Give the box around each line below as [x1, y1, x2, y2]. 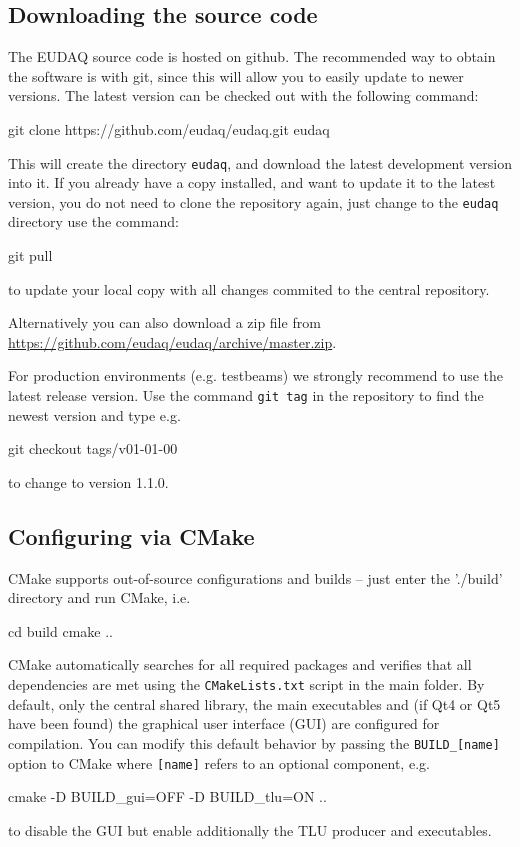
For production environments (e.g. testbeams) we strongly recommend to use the [8, 365, 504, 386]
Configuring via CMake [8, 520, 255, 551]
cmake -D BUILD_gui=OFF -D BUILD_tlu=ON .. [8, 786, 327, 807]
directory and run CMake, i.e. [8, 587, 191, 608]
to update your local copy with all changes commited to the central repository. [8, 278, 490, 299]
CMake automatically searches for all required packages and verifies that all [8, 654, 472, 675]
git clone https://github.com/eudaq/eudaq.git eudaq [8, 118, 330, 139]
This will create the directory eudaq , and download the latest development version [8, 152, 512, 173]
